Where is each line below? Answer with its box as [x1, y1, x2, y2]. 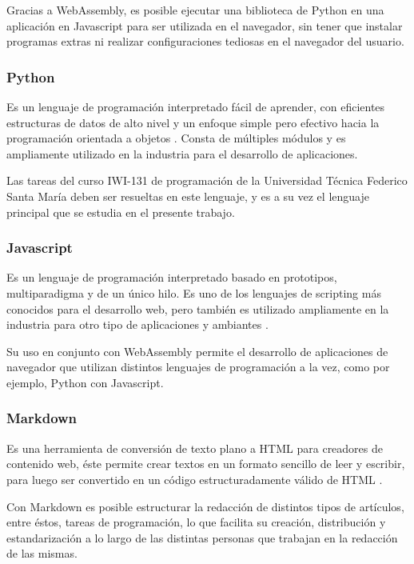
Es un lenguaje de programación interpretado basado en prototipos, [6, 269, 337, 286]
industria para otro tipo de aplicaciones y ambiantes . [6, 316, 269, 333]
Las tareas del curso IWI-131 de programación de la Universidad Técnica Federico [6, 172, 408, 189]
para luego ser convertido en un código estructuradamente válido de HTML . [6, 470, 383, 487]
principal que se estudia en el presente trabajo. [6, 203, 235, 220]
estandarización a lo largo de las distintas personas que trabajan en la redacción [6, 529, 398, 546]
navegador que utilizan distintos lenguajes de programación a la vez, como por [6, 358, 390, 375]
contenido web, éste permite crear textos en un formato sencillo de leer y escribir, [6, 455, 405, 472]
